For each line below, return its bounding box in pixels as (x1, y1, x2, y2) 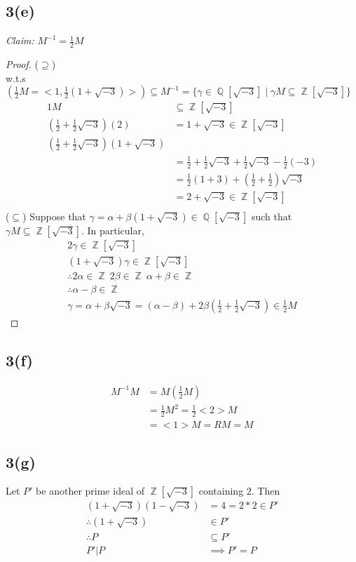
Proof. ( (6, 57, 39, 72)
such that (251, 208, 292, 223)
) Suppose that (22, 208, 86, 223)
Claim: (6, 33, 34, 48)
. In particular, (81, 222, 144, 237)
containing (198, 483, 244, 498)
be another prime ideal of (36, 483, 144, 498)
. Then (251, 483, 280, 498)
